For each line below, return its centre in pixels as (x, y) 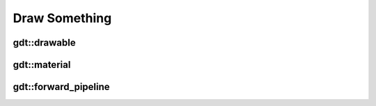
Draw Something (62, 18)
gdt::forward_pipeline (62, 87)
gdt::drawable (44, 43)
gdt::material (42, 65)
